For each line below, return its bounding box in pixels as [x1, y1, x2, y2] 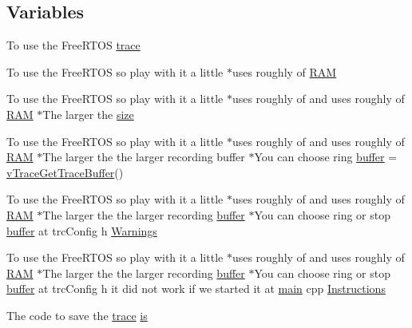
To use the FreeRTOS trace [6, 37, 141, 53]
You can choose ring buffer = [254, 148, 398, 165]
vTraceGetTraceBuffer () [6, 164, 124, 180]
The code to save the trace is [6, 306, 148, 323]
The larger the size [42, 105, 134, 122]
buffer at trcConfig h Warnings [6, 222, 157, 239]
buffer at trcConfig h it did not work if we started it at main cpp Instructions [6, 280, 386, 297]
